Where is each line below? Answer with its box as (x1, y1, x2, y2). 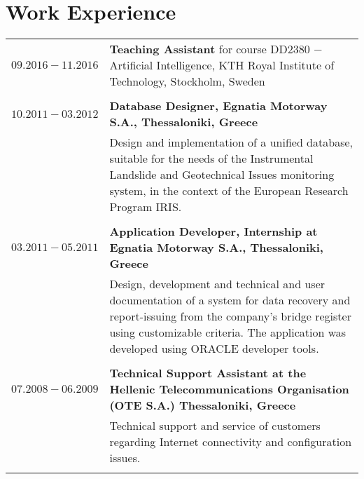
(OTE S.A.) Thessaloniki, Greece (109, 397, 296, 414)
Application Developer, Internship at (109, 223, 318, 240)
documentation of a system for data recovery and (109, 292, 351, 309)
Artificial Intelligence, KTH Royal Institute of (109, 57, 335, 74)
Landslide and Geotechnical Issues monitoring (109, 166, 335, 183)
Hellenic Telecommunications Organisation (109, 381, 349, 398)
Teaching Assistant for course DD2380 (109, 41, 310, 58)
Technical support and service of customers (109, 417, 321, 434)
